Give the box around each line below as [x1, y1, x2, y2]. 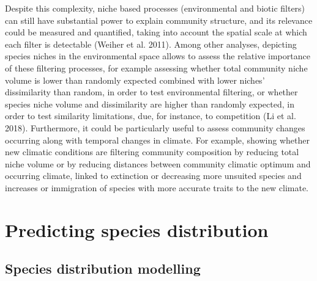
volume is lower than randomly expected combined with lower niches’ [5, 73, 265, 86]
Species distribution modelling [5, 259, 201, 278]
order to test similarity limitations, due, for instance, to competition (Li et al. [5, 109, 296, 122]
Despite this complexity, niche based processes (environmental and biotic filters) [5, 2, 305, 14]
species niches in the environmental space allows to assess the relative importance [5, 49, 310, 62]
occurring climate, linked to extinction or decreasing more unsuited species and [5, 169, 302, 182]
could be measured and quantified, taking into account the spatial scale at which [5, 26, 307, 38]
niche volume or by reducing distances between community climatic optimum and [5, 157, 311, 170]
